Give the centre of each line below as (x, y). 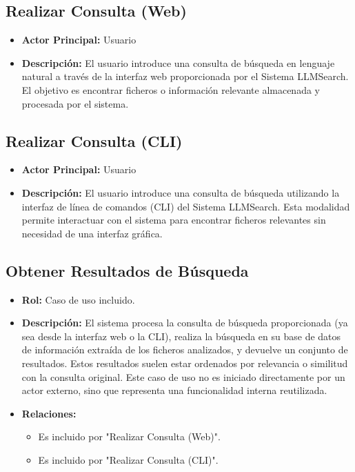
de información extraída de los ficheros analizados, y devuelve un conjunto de (185, 350)
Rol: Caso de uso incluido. (78, 299)
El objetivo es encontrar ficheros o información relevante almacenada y (171, 89)
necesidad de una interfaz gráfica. (92, 233)
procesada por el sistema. (75, 103)
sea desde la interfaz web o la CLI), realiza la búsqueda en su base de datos (181, 336)
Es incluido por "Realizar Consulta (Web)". (129, 436)
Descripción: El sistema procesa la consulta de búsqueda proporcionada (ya (185, 323)
